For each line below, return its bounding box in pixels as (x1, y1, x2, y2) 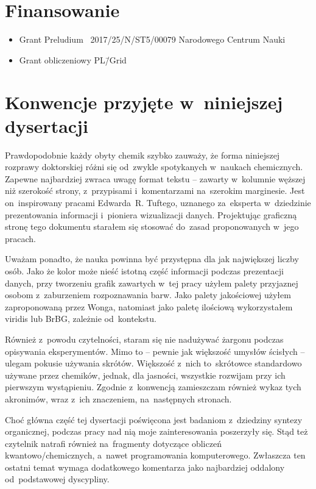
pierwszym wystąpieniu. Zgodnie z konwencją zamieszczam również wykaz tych (5, 380, 301, 393)
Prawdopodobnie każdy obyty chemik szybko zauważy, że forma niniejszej (5, 148, 280, 161)
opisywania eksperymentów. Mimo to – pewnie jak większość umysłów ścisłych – (5, 344, 305, 357)
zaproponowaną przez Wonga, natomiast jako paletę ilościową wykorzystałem (5, 300, 293, 313)
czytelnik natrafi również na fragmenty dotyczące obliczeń (5, 437, 222, 449)
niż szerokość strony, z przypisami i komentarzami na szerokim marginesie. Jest (5, 184, 305, 197)
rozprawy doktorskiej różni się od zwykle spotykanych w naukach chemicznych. (5, 160, 303, 173)
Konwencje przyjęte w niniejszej (5, 89, 283, 114)
